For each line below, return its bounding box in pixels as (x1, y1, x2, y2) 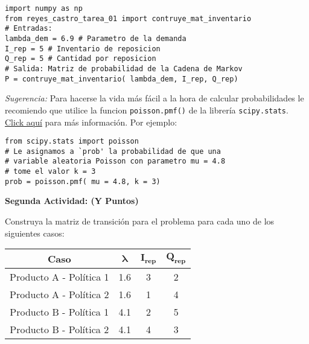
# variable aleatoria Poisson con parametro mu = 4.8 (5, 157, 226, 166)
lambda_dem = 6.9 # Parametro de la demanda (5, 34, 186, 43)
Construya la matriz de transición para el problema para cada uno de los (5, 214, 275, 227)
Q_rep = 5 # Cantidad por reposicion (5, 54, 156, 63)
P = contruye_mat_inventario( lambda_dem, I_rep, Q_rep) (5, 74, 238, 83)
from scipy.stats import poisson (5, 137, 139, 146)
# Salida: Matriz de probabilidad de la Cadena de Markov (5, 64, 243, 73)
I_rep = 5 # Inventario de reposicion (5, 44, 161, 53)
